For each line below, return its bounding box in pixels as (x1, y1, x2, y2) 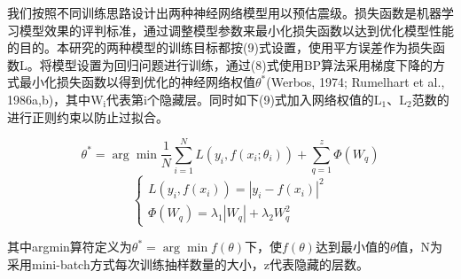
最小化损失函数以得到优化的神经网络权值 (19, 73, 255, 91)
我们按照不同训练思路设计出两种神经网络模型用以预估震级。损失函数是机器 (7, 4, 441, 21)
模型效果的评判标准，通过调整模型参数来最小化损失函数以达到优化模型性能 (19, 20, 454, 39)
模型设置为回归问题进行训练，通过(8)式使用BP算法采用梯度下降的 (51, 55, 434, 74)
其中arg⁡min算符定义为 (7, 237, 132, 256)
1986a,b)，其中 (7, 89, 91, 108)
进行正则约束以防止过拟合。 (7, 107, 168, 126)
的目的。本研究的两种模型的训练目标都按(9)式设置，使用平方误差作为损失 (7, 38, 433, 57)
